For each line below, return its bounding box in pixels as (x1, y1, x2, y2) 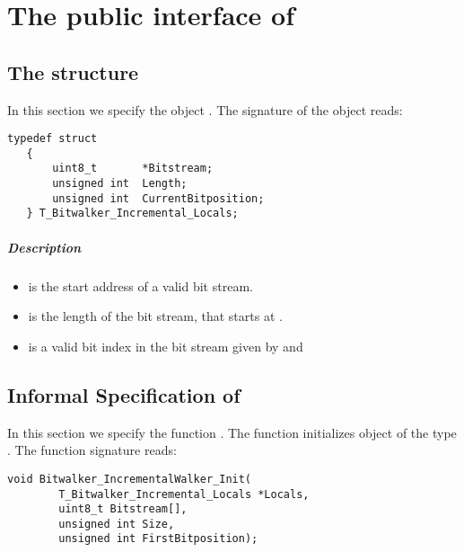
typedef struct (7, 132, 98, 146)
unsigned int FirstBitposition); (58, 532, 258, 546)
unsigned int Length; (52, 177, 188, 191)
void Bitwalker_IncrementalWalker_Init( (7, 472, 252, 485)
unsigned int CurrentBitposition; (52, 191, 265, 205)
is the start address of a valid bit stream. (28, 276, 253, 295)
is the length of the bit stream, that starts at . (28, 307, 283, 325)
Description (7, 237, 82, 256)
